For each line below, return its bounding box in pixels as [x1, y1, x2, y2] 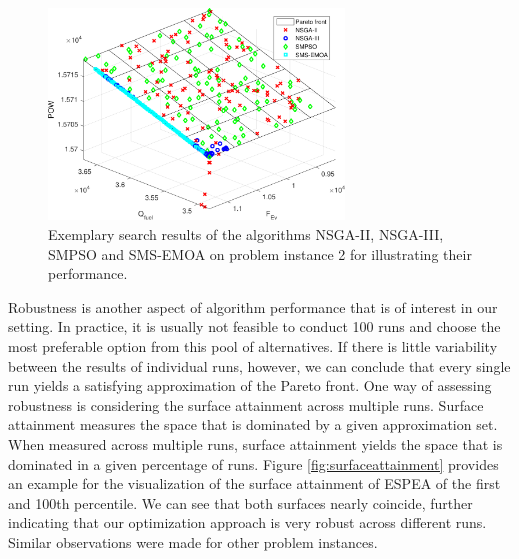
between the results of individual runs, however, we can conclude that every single [8, 355, 511, 376]
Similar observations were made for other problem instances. [8, 531, 378, 552]
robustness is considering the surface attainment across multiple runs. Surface [8, 394, 484, 415]
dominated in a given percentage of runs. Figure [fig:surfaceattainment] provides [8, 453, 499, 474]
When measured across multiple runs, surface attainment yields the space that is [8, 433, 503, 454]
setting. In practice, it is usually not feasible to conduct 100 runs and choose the [8, 316, 501, 337]
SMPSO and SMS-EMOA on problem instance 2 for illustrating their [48, 243, 472, 264]
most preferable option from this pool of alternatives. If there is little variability [8, 336, 498, 357]
